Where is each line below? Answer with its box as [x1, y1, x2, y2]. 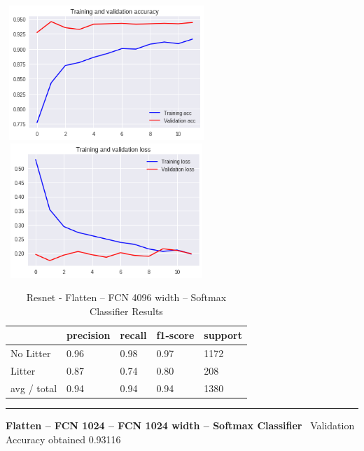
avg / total [10, 380, 57, 395]
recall [120, 328, 147, 342]
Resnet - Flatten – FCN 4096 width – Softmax [26, 290, 227, 305]
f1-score [156, 328, 195, 342]
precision [66, 328, 111, 342]
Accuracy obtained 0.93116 [6, 431, 121, 446]
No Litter [10, 346, 51, 361]
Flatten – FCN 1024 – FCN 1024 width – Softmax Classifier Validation [6, 418, 355, 432]
